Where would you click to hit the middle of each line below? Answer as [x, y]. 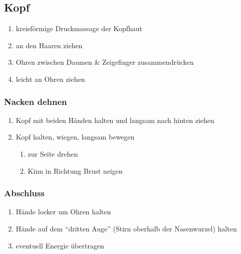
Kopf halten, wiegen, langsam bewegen [75, 137]
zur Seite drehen [53, 153]
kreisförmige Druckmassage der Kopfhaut [79, 28]
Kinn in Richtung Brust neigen [75, 170]
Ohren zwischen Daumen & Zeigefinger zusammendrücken [105, 62]
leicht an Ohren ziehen [50, 79]
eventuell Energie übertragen [60, 245]
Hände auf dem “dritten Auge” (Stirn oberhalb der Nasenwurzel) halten [126, 228]
